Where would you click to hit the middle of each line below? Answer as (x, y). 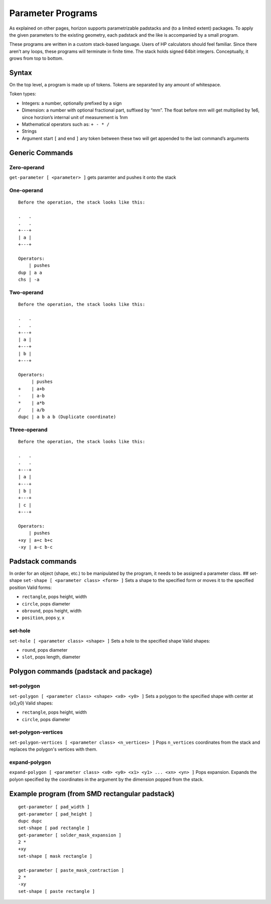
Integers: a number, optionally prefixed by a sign (72, 103)
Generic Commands (41, 153)
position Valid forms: (31, 587)
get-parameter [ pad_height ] (55, 814)
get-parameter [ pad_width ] (54, 807)
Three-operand (28, 430)
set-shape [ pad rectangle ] (54, 828)
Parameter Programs (53, 13)
